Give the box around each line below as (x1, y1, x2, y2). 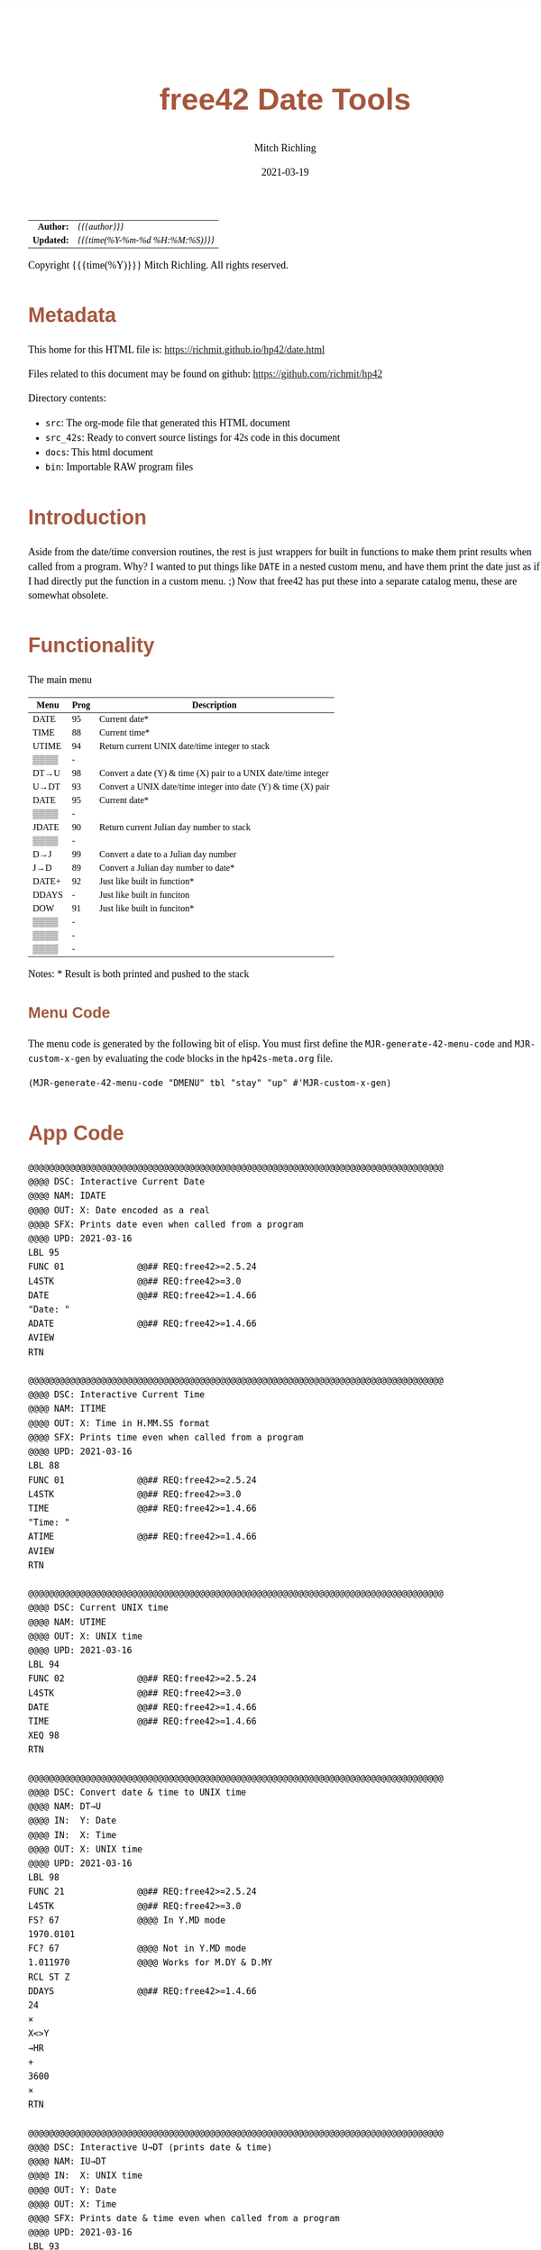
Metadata (28, 303, 117, 327)
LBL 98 (28, 1872, 60, 1884)
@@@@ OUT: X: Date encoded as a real (28, 1204, 211, 1216)
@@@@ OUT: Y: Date (28, 2184, 117, 2196)
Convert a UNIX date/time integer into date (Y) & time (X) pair (99, 782, 330, 792)
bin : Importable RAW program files (45, 461, 194, 473)
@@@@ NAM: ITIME (28, 1404, 107, 1415)
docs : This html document (45, 446, 153, 459)
